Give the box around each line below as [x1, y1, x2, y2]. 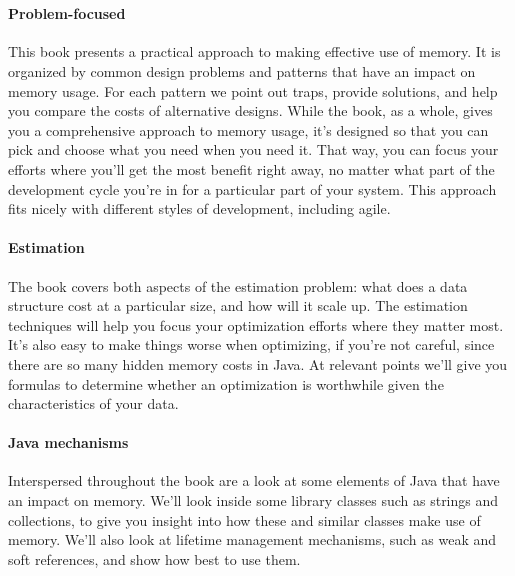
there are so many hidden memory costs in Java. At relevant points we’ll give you [8, 353, 508, 374]
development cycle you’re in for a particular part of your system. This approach [8, 178, 497, 199]
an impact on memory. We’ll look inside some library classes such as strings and [8, 490, 499, 511]
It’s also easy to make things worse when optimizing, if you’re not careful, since [8, 334, 495, 355]
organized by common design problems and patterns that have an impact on [8, 60, 476, 81]
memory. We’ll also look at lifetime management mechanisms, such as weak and [8, 529, 497, 550]
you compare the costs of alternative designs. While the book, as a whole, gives [8, 100, 493, 121]
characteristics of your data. [8, 393, 179, 414]
